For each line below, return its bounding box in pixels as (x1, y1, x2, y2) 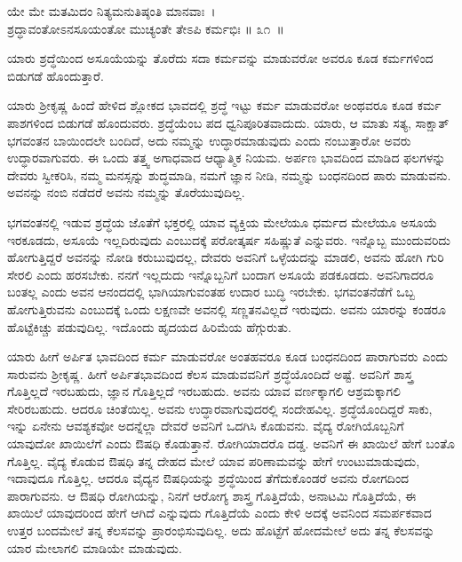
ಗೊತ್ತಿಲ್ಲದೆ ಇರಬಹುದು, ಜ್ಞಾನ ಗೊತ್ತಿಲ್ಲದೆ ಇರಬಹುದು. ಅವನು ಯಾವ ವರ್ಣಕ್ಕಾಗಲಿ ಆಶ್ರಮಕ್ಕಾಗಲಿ (7, 382, 401, 400)
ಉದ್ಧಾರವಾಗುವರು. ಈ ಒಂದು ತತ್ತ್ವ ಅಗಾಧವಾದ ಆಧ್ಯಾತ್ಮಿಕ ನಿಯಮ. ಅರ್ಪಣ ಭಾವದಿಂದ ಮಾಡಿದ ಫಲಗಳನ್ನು (7, 148, 446, 167)
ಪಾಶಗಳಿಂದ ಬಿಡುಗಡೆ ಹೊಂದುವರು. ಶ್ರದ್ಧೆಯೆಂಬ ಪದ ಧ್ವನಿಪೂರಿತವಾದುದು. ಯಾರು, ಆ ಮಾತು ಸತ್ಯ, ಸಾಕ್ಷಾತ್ (7, 113, 450, 131)
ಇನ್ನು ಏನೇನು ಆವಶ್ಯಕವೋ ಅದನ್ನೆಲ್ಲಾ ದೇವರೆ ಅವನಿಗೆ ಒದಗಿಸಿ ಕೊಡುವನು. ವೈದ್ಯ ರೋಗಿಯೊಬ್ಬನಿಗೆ (7, 416, 404, 435)
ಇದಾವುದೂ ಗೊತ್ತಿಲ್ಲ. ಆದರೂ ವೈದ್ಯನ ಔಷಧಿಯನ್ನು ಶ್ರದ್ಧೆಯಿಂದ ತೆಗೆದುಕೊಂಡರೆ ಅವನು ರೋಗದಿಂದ (7, 469, 410, 487)
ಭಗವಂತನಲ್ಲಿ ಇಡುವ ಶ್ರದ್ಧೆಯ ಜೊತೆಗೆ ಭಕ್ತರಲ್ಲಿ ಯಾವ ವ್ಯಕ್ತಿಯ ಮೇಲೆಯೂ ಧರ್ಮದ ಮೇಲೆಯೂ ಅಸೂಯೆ (7, 212, 438, 231)
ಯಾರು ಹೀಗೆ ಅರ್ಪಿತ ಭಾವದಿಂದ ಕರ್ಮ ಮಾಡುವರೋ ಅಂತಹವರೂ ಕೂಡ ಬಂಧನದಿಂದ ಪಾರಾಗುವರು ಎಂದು (7, 347, 448, 366)
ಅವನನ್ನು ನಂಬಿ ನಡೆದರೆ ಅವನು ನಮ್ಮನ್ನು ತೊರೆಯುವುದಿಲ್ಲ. (7, 183, 245, 202)
